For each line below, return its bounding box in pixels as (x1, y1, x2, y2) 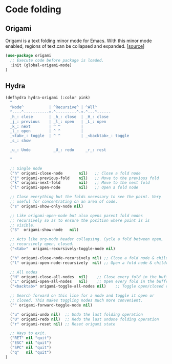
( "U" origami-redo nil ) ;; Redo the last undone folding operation (10, 317, 159, 322)
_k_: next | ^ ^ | (10, 124, 83, 129)
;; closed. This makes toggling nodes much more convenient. (10, 298, 143, 303)
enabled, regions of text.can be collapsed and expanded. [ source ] (5, 43, 145, 49)
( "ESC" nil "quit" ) (10, 340, 52, 346)
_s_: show (10, 138, 31, 143)
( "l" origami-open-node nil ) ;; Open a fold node (10, 185, 139, 190)
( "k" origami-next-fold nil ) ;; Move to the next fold (10, 180, 150, 185)
